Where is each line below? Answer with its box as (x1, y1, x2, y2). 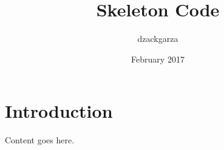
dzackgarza (137, 32, 178, 45)
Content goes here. (5, 134, 75, 146)
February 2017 (131, 52, 185, 65)
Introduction (5, 98, 113, 123)
